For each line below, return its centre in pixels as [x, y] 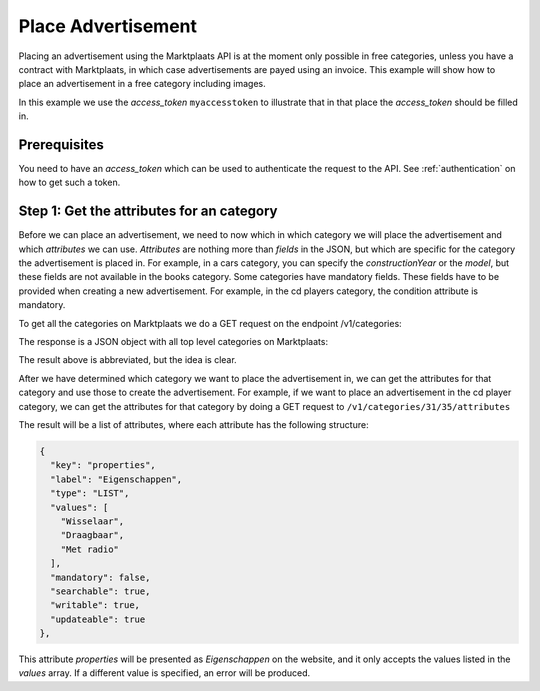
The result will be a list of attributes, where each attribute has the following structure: [193, 424]
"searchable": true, [100, 591]
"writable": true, [95, 605]
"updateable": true [98, 619]
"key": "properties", [103, 465]
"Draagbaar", [92, 535]
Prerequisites [61, 144]
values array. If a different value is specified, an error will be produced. [164, 673]
